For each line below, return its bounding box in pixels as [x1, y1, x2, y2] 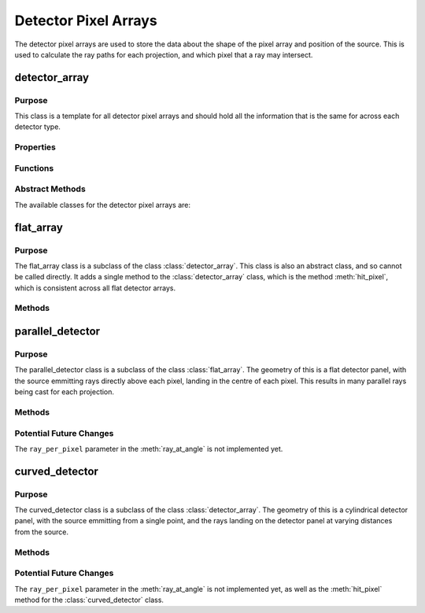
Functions [14, 162, 54, 173]
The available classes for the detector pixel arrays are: [14, 200, 191, 209]
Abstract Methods [14, 183, 86, 194]
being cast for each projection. [14, 387, 114, 397]
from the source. [14, 527, 69, 537]
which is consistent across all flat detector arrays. [14, 283, 176, 293]
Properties [14, 142, 57, 153]
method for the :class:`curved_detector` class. [14, 595, 164, 604]
